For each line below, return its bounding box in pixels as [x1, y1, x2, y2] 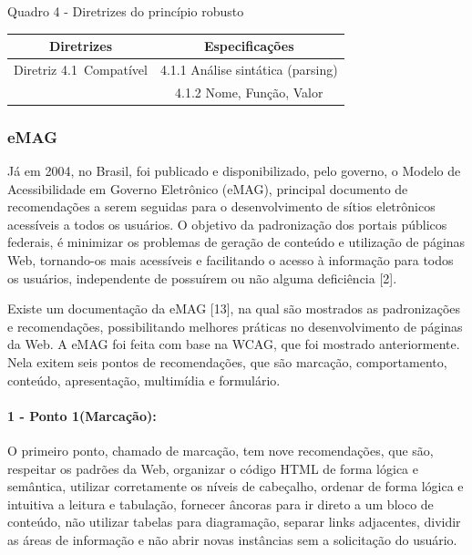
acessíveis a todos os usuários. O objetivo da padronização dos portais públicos [7, 214, 447, 233]
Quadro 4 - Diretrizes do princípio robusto [7, 2, 244, 20]
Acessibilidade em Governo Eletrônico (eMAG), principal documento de [7, 179, 408, 198]
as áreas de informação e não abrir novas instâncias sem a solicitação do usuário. [7, 529, 457, 549]
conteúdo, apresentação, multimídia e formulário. [7, 370, 281, 389]
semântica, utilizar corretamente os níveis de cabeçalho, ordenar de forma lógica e [7, 477, 464, 496]
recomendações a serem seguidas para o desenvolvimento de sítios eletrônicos [7, 197, 436, 216]
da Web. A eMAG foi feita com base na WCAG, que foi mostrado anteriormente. [7, 334, 460, 354]
